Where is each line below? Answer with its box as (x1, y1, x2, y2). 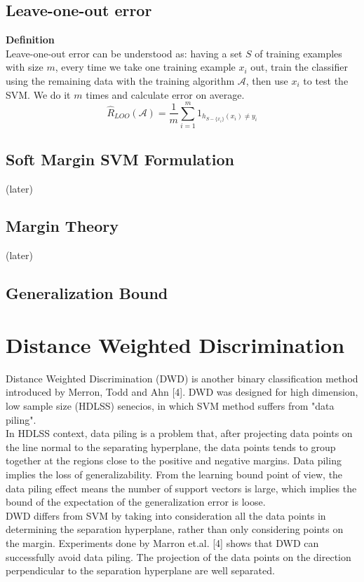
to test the (303, 73, 349, 88)
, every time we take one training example (55, 60, 236, 74)
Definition (6, 32, 55, 47)
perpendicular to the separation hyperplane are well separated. (6, 563, 275, 578)
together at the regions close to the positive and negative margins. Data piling (6, 453, 342, 468)
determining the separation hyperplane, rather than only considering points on (6, 522, 344, 536)
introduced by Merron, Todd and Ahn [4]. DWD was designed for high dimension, (6, 384, 358, 399)
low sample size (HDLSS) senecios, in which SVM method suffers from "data (6, 398, 335, 413)
